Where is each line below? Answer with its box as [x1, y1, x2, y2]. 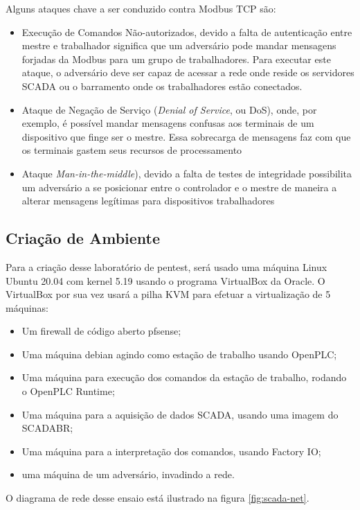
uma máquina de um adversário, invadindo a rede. [21, 467, 235, 482]
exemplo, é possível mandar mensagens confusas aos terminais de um [21, 116, 314, 130]
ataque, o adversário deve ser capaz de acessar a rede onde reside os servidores [21, 65, 354, 80]
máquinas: [6, 300, 48, 315]
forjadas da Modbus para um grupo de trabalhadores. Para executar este [21, 51, 331, 66]
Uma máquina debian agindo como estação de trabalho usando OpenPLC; [21, 346, 337, 361]
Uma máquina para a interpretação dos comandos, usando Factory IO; [21, 443, 321, 458]
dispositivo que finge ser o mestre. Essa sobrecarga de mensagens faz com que [21, 129, 351, 143]
